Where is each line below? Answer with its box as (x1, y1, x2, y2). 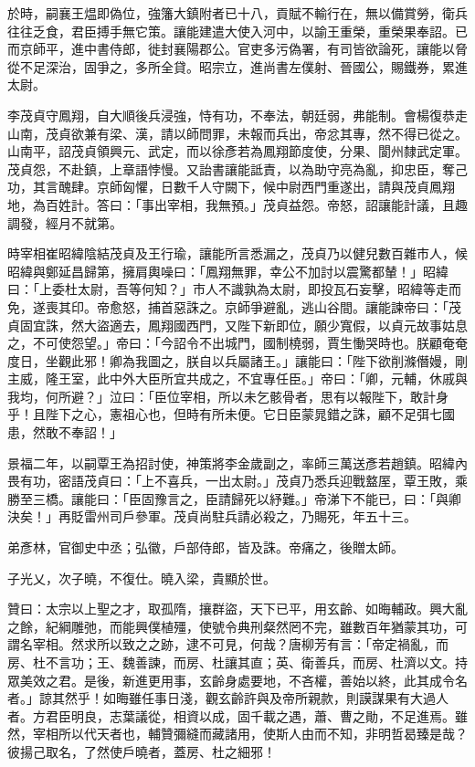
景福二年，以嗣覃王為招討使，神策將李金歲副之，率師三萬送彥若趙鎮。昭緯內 (7, 453, 468, 472)
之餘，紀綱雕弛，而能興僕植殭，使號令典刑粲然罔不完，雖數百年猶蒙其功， (7, 616, 455, 636)
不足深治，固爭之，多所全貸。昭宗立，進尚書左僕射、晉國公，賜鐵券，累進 (19, 57, 468, 76)
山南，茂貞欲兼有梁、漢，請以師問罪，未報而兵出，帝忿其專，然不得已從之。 (7, 123, 468, 142)
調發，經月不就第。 (7, 213, 122, 232)
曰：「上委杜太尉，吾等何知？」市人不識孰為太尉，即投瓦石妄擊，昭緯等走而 (7, 279, 461, 299)
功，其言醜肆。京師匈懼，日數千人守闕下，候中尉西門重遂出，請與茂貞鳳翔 (7, 177, 455, 196)
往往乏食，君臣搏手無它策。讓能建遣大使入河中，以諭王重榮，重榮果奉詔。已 (7, 21, 468, 40)
